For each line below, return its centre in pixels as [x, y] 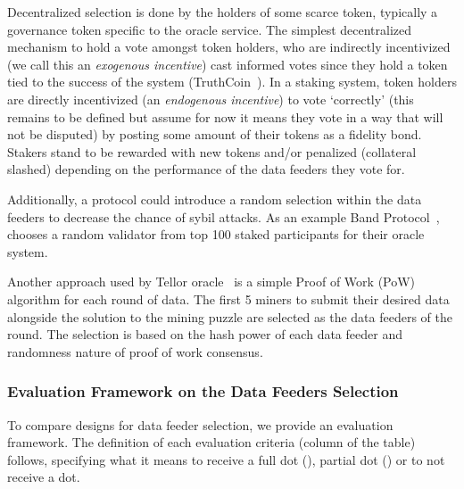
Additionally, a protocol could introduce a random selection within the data [215, 199]
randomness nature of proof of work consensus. [135, 351]
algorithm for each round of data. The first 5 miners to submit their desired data [228, 298]
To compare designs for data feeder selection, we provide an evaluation [200, 424]
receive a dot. [44, 477]
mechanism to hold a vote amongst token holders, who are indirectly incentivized [229, 47]
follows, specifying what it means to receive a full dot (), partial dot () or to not [226, 459]
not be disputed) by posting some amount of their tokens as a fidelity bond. [215, 134]
